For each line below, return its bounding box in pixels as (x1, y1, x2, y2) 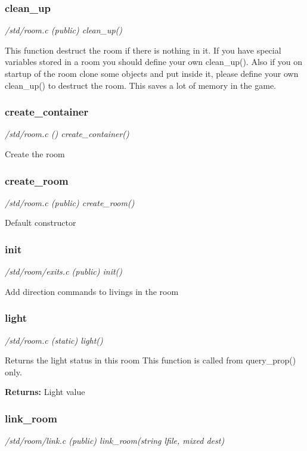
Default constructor (5, 216, 76, 229)
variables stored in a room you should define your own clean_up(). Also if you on (5, 55, 303, 68)
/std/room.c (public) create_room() (5, 196, 135, 209)
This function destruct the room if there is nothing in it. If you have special (5, 43, 281, 56)
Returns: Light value (5, 385, 85, 398)
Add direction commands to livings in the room (5, 285, 179, 297)
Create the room (5, 148, 65, 160)
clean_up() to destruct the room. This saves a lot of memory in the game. (5, 79, 276, 91)
